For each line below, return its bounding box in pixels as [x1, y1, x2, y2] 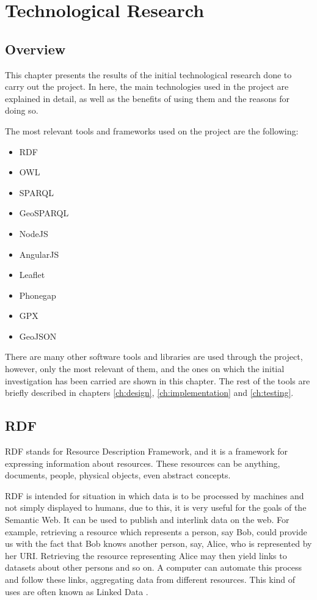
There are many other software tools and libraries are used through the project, [5, 350, 303, 363]
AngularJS [19, 247, 59, 260]
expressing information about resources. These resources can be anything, [5, 456, 280, 469]
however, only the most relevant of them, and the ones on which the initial [5, 362, 285, 375]
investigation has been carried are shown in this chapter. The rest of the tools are [5, 374, 310, 387]
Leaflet [19, 268, 45, 281]
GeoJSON [19, 329, 57, 342]
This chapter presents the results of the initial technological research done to [5, 68, 292, 81]
